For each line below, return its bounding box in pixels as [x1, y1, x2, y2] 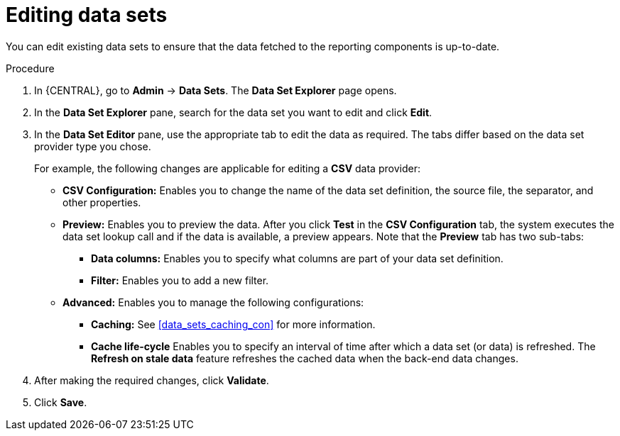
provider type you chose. [34, 140, 151, 152]
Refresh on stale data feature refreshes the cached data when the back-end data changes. [91, 352, 518, 364]
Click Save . [34, 396, 87, 408]
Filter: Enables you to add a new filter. [91, 274, 269, 286]
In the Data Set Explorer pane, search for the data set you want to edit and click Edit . [34, 106, 433, 118]
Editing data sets [6, 3, 168, 27]
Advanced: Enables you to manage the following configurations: [62, 296, 364, 308]
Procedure [6, 62, 55, 74]
